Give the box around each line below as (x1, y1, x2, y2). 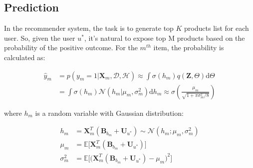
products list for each (184, 23, 249, 33)
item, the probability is (153, 42, 224, 53)
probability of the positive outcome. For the (4, 42, 138, 53)
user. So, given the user (4, 32, 75, 43)
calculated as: (4, 52, 45, 62)
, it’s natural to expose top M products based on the (84, 32, 245, 43)
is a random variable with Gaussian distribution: (35, 107, 184, 118)
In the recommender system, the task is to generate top (4, 23, 174, 33)
